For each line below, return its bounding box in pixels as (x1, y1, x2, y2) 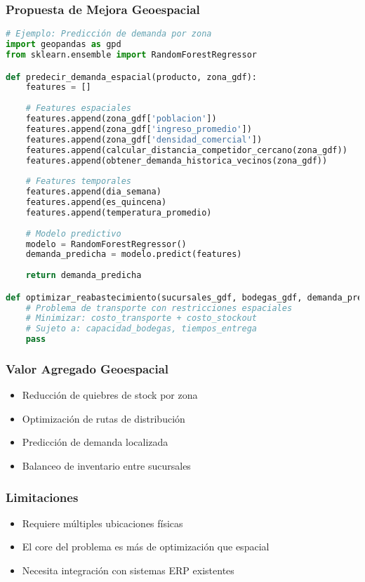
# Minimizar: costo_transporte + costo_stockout (25, 313, 257, 324)
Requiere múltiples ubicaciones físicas (22, 515, 183, 530)
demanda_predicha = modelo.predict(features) (25, 249, 242, 260)
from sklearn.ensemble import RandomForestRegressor (6, 49, 257, 60)
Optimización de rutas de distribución (22, 411, 185, 425)
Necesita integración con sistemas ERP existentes (22, 563, 234, 578)
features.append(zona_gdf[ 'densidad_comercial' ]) (25, 134, 263, 145)
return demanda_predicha (25, 270, 142, 281)
